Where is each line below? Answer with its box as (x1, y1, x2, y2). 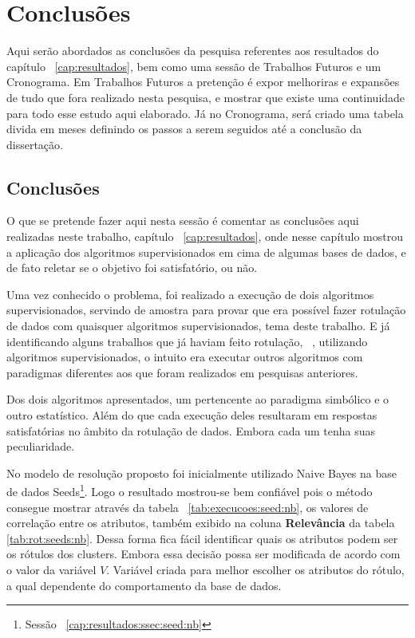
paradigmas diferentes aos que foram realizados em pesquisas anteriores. (6, 364, 358, 380)
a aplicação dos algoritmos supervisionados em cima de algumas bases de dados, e (6, 243, 406, 260)
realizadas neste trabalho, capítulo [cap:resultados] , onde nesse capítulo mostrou (6, 228, 403, 245)
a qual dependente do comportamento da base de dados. (6, 577, 282, 593)
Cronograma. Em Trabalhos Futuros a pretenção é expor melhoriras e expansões (6, 73, 400, 90)
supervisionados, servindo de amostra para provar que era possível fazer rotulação (6, 301, 406, 318)
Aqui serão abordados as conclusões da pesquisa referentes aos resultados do (6, 42, 379, 59)
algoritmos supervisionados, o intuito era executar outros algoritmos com (6, 349, 363, 365)
